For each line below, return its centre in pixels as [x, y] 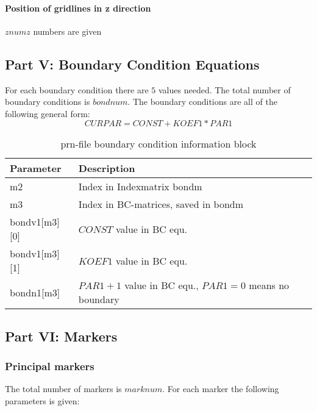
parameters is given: [42, 400]
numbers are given [67, 31]
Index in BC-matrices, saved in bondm [161, 204]
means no [269, 285]
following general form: [48, 113]
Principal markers [50, 366]
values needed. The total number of [224, 89]
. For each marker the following [221, 389]
